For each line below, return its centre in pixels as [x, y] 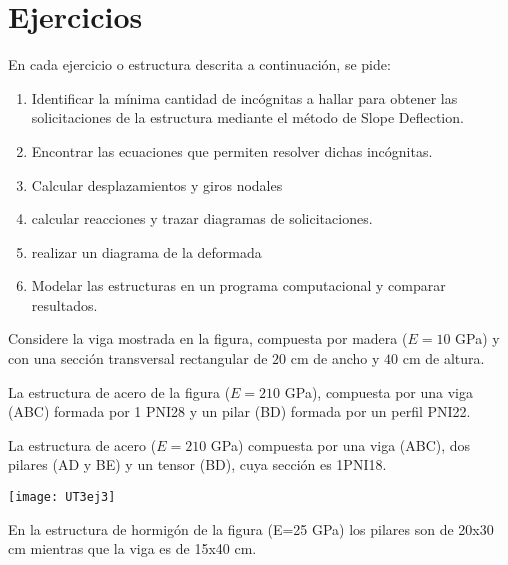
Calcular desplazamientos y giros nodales [157, 184]
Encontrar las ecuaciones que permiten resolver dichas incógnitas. [232, 150]
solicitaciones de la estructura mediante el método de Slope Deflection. [247, 117]
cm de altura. [443, 358]
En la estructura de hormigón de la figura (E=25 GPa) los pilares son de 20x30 [251, 528]
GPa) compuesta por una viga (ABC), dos [340, 444]
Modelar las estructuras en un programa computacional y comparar [238, 285]
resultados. [64, 304]
